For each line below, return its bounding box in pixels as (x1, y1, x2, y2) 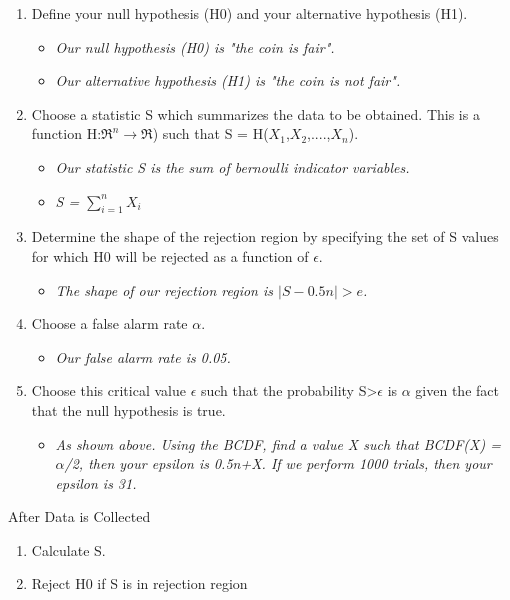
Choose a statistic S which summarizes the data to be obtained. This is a (31, 103, 480, 124)
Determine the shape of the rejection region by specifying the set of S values (31, 226, 499, 247)
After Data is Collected (8, 506, 151, 527)
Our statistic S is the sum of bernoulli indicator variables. (55, 156, 410, 177)
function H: (31, 123, 102, 144)
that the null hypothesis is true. (31, 399, 226, 420)
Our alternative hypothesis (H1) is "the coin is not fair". (55, 70, 401, 91)
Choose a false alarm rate (31, 313, 188, 334)
